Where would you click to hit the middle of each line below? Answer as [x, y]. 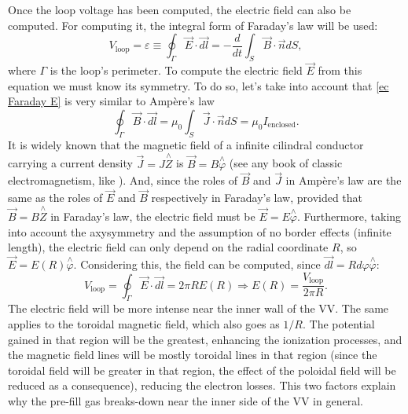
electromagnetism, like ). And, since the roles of [123, 180]
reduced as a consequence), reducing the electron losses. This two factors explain [202, 385]
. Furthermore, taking [349, 216]
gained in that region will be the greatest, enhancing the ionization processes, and [205, 339]
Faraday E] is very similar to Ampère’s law [111, 101]
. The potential [338, 323]
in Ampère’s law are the [344, 180]
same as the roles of [55, 198]
